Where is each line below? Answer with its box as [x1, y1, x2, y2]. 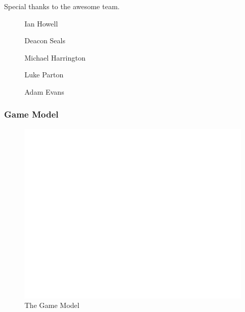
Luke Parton [24, 69, 64, 80]
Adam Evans [24, 86, 64, 97]
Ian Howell [24, 18, 58, 29]
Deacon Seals [24, 35, 65, 46]
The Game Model [24, 300, 80, 310]
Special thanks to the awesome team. [4, 1, 120, 11]
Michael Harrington [24, 52, 86, 63]
